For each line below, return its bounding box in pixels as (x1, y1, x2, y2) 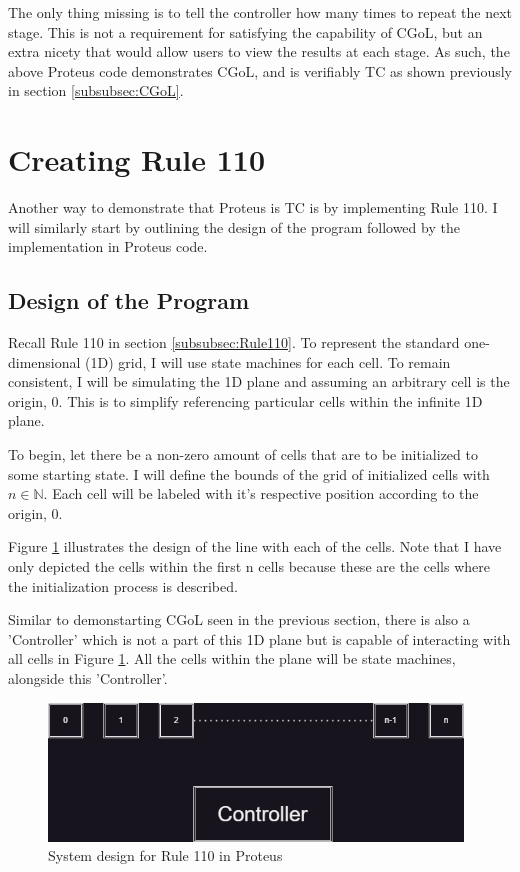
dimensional (8, 351, 81, 372)
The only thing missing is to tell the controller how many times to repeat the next (8, 2, 512, 22)
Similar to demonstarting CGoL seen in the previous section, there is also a (8, 609, 470, 630)
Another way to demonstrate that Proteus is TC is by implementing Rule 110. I (8, 197, 498, 218)
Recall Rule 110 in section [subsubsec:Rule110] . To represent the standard (8, 332, 460, 353)
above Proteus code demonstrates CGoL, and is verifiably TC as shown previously (8, 60, 512, 81)
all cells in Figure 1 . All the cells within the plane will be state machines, (8, 648, 456, 669)
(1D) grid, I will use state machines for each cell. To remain (85, 351, 451, 372)
